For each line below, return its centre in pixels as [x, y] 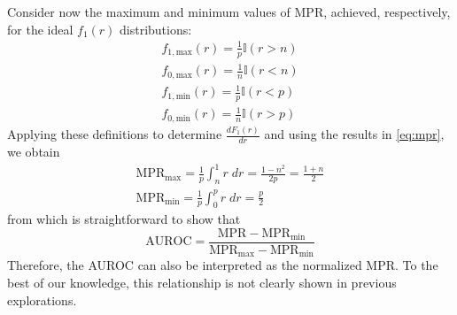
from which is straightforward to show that [124, 219]
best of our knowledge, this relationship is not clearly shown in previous [202, 283]
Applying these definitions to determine [115, 134]
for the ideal [40, 29]
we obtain [34, 152]
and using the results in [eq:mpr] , [354, 134]
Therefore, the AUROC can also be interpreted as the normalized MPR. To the [223, 265]
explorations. [42, 300]
